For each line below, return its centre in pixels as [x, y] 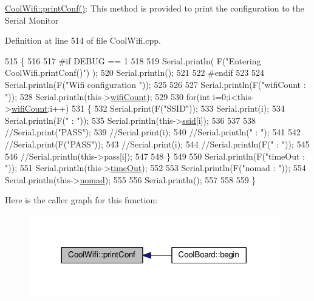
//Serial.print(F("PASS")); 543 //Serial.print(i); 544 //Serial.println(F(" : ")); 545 [157, 144]
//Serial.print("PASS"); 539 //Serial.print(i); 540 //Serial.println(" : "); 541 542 [153, 132]
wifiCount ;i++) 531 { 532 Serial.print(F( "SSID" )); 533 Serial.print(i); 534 [148, 108]
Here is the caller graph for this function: [81, 200]
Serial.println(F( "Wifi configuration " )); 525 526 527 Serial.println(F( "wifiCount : [155, 84]
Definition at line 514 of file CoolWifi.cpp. [83, 40]
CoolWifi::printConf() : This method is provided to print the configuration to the [155, 8]
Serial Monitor [32, 20]
